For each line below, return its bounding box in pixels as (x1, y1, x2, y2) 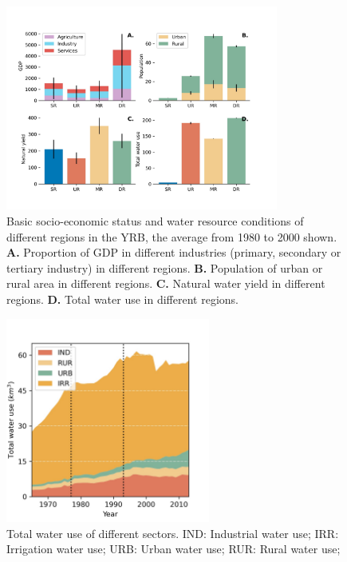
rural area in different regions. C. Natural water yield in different (6, 275, 325, 292)
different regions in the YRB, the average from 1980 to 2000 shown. (6, 228, 337, 245)
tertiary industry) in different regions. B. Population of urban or (6, 259, 323, 276)
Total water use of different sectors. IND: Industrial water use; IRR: (6, 524, 339, 541)
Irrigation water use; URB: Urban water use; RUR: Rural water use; (6, 540, 341, 557)
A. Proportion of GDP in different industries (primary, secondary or (6, 244, 341, 261)
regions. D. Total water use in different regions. (6, 290, 239, 307)
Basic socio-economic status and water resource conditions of (6, 212, 304, 229)
